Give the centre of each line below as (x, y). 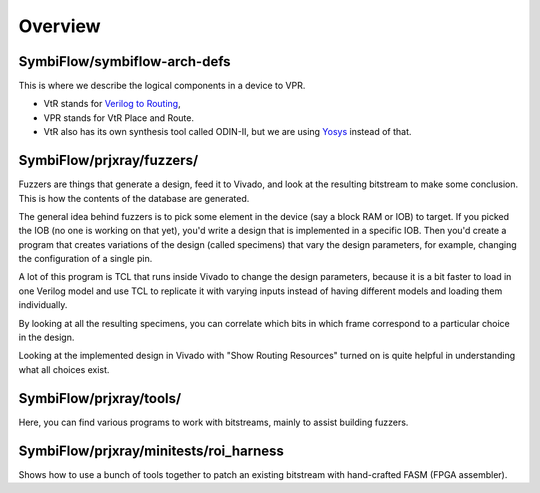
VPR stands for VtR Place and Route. (119, 117)
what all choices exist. (64, 369)
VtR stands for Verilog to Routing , (112, 104)
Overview (59, 26)
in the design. (46, 337)
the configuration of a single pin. (85, 259)
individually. (43, 305)
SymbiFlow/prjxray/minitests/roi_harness (151, 450)
